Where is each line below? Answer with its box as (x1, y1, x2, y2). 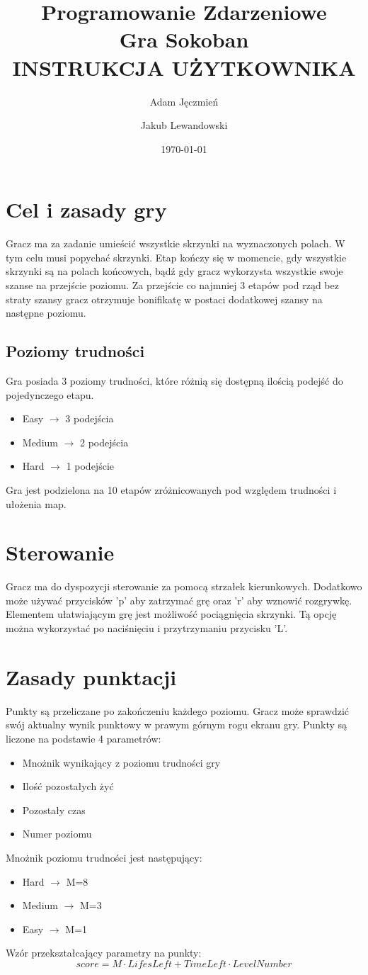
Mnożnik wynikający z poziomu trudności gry (22, 755, 221, 770)
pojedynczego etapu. (6, 387, 94, 402)
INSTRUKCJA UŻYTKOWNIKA (12, 52, 356, 81)
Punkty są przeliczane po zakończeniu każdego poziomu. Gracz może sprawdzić (6, 703, 350, 718)
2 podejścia (80, 434, 129, 449)
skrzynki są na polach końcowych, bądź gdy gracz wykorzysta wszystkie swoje (6, 264, 343, 278)
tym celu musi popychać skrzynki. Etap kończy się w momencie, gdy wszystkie (6, 249, 347, 264)
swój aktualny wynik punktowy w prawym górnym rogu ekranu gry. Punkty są (6, 717, 347, 732)
